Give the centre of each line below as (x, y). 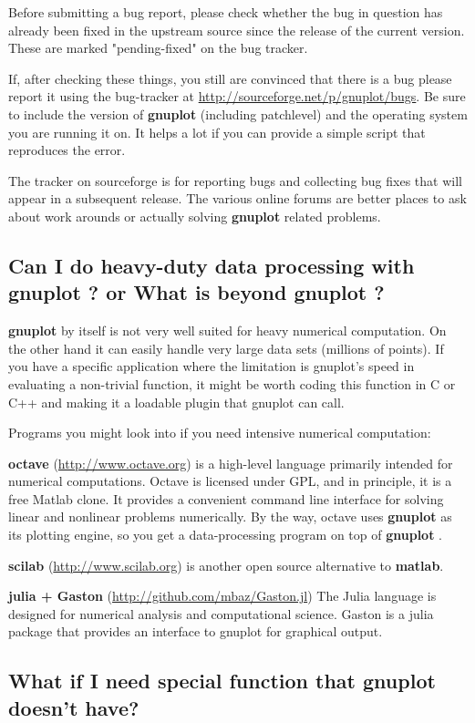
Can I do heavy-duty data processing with (212, 265)
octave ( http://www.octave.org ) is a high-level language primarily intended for (231, 463)
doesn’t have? (74, 707)
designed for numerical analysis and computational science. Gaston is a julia (221, 613)
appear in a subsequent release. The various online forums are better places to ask (237, 198)
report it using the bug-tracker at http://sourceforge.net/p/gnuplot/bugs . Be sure (237, 96)
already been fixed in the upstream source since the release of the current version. (237, 30)
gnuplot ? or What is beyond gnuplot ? (196, 292)
